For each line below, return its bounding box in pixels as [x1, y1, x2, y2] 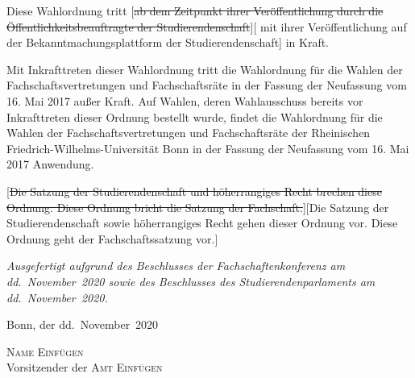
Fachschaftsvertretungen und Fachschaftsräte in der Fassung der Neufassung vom [6, 77, 407, 93]
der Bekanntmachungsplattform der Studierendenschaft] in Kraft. [6, 34, 330, 51]
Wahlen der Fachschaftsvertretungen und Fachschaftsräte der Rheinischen [6, 124, 371, 141]
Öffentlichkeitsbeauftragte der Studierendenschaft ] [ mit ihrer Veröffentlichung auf [6, 18, 407, 35]
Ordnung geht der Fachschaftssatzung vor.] [6, 230, 218, 247]
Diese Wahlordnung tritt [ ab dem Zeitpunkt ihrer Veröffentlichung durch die [6, 2, 384, 19]
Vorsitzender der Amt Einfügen [6, 359, 163, 376]
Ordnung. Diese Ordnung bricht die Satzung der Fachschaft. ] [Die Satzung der [6, 198, 389, 215]
